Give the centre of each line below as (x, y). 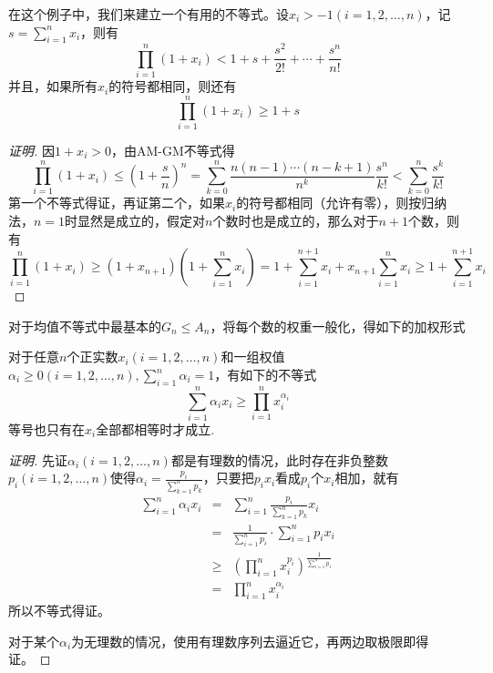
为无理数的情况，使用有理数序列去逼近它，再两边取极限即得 (250, 641)
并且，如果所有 (53, 86)
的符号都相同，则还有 (173, 86)
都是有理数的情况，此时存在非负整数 (279, 459)
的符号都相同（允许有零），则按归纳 (342, 203)
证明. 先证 (38, 459)
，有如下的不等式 (266, 375)
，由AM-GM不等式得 (173, 150)
